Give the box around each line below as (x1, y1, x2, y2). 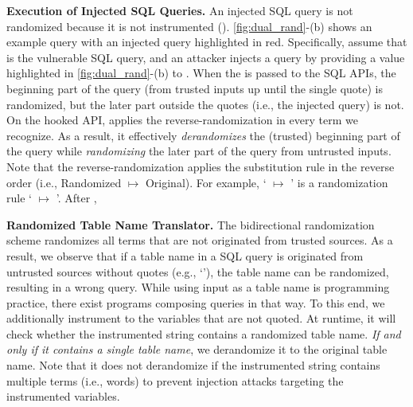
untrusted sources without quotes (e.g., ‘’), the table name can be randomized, (6, 263, 389, 280)
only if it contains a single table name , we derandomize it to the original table (6, 341, 388, 358)
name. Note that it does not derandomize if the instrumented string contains (6, 357, 380, 374)
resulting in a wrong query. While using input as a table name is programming (6, 279, 390, 295)
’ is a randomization (290, 174, 388, 190)
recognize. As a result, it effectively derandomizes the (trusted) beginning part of (6, 127, 400, 143)
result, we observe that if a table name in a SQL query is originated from (6, 247, 364, 264)
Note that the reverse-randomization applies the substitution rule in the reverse (6, 158, 395, 174)
